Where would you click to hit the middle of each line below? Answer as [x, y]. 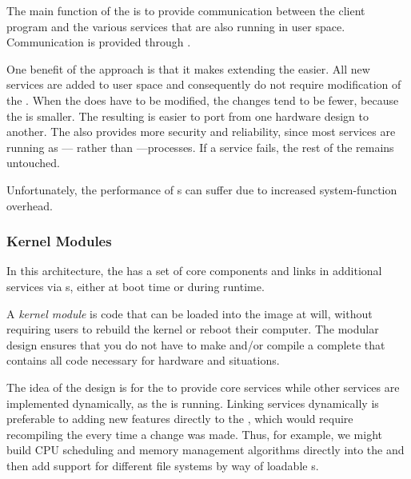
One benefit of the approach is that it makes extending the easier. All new [188, 68]
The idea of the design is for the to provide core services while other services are [203, 387]
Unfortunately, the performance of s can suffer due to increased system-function [202, 189]
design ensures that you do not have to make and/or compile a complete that [196, 344]
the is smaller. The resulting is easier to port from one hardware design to [188, 116]
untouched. [33, 163]
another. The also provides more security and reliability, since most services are [201, 132]
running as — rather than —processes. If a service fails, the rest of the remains [200, 147]
